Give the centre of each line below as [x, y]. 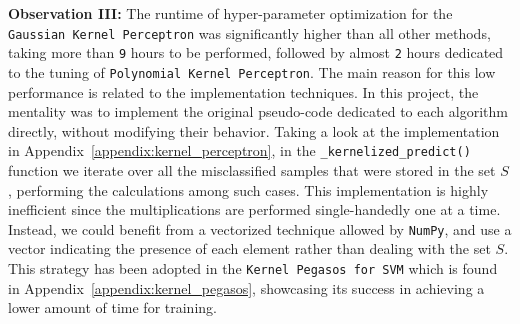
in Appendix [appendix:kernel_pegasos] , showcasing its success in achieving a [246, 287]
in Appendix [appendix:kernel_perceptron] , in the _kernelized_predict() [239, 150]
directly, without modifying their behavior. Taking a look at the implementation [254, 130]
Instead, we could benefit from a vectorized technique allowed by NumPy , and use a [260, 228]
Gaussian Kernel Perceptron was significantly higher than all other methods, [249, 32]
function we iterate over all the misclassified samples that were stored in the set [252, 170]
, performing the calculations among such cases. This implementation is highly [248, 189]
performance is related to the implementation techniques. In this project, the [243, 91]
